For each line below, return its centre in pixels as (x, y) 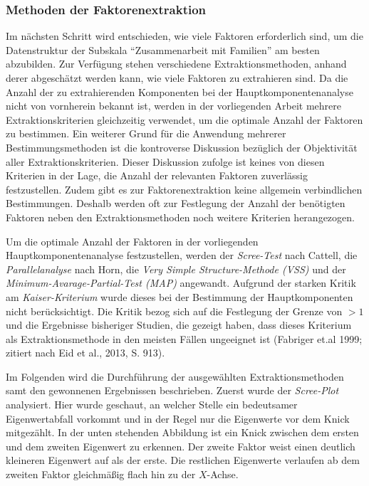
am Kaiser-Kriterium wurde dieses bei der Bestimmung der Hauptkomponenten (180, 296)
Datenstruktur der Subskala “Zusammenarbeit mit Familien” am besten (163, 49)
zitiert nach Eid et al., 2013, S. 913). (85, 353)
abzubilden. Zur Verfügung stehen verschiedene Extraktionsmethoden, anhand (176, 64)
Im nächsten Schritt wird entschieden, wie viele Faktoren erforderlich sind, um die (184, 36)
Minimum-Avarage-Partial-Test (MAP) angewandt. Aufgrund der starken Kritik (181, 283)
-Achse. (223, 474)
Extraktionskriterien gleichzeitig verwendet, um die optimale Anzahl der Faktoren (184, 119)
